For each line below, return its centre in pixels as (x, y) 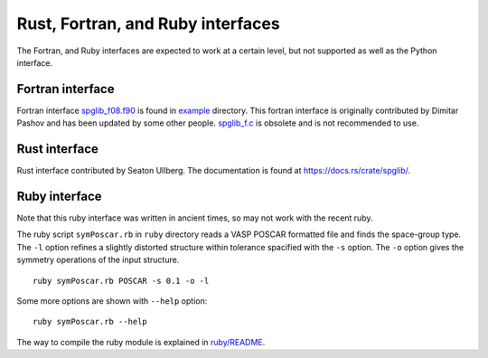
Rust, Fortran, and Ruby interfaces (148, 24)
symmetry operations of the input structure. (98, 260)
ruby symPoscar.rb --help (90, 322)
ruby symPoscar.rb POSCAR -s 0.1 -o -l (121, 281)
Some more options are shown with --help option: (112, 301)
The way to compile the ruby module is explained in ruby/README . (141, 342)
